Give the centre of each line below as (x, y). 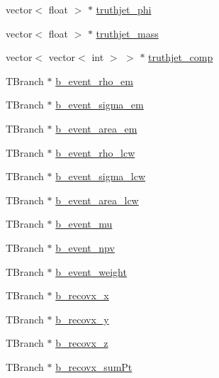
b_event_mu (84, 224)
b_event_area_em (96, 128)
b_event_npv (85, 247)
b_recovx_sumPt (94, 366)
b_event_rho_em (94, 80)
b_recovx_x (82, 295)
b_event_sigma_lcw (101, 176)
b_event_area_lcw (97, 200)
